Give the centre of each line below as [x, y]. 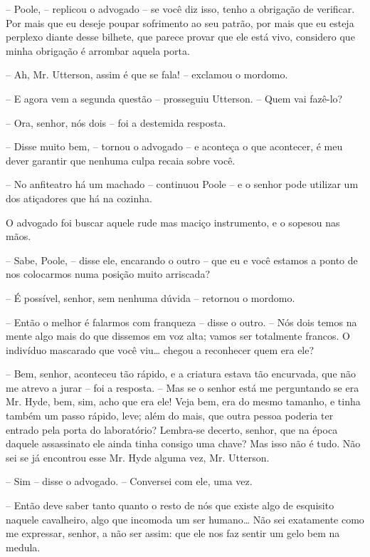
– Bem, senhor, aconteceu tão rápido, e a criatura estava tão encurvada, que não [181, 374]
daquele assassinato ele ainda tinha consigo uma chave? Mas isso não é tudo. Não [183, 443]
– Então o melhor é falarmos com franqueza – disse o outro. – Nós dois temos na [181, 322]
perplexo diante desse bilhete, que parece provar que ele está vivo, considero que [180, 37]
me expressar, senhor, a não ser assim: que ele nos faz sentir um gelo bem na [173, 533]
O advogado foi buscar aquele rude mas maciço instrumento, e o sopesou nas [173, 222]
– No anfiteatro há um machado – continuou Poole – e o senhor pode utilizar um [182, 184]
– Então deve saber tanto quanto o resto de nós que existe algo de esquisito [170, 505]
